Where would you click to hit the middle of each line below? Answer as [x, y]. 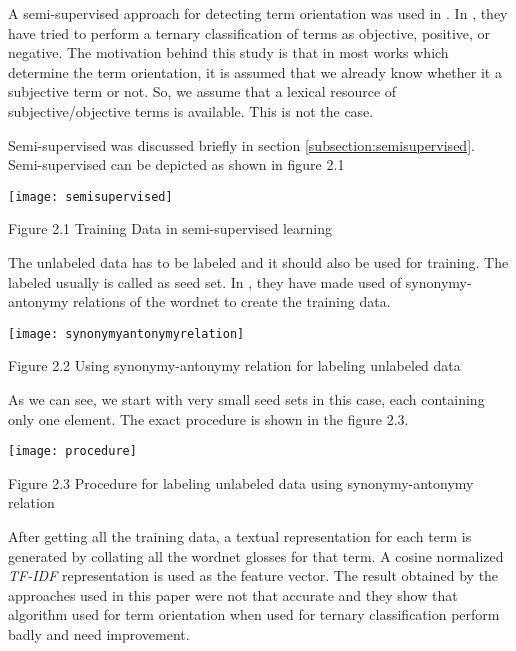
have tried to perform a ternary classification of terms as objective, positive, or [249, 32]
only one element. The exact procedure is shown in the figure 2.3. [208, 418]
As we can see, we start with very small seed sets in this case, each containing [246, 399]
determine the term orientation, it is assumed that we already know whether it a [255, 71]
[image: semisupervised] [90, 196]
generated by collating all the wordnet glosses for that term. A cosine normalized [256, 555]
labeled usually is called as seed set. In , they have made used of [205, 281]
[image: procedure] [72, 451]
